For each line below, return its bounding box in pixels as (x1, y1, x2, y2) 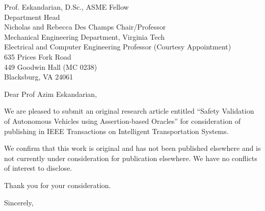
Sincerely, (4, 197, 34, 207)
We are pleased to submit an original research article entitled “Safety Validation (4, 106, 254, 116)
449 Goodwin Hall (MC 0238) (4, 61, 97, 72)
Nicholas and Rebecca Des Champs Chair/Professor (4, 21, 166, 32)
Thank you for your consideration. (4, 179, 111, 190)
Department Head (4, 11, 60, 22)
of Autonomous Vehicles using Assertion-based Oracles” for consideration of (4, 115, 241, 126)
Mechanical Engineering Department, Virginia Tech (4, 31, 165, 42)
